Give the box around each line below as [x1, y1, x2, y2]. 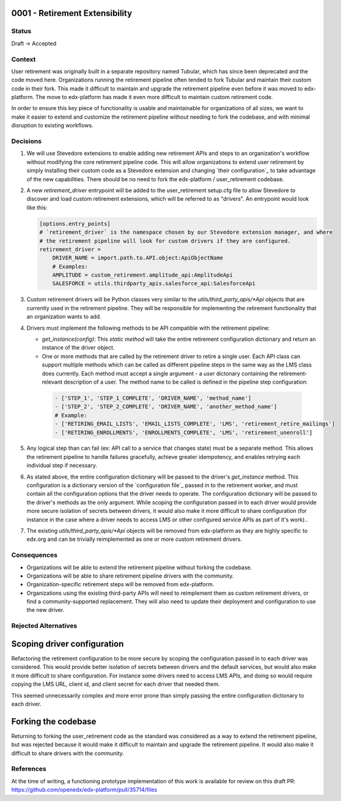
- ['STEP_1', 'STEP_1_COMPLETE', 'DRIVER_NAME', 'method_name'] [54, 395, 252, 401]
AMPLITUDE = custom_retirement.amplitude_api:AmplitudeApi [52, 272, 233, 278]
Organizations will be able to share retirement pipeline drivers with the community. [26, 572, 234, 579]
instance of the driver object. [42, 344, 115, 351]
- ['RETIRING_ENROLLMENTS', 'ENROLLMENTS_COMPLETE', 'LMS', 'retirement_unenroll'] [54, 429, 313, 436]
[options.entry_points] [39, 220, 111, 227]
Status [11, 27, 32, 35]
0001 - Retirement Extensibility [11, 8, 133, 18]
